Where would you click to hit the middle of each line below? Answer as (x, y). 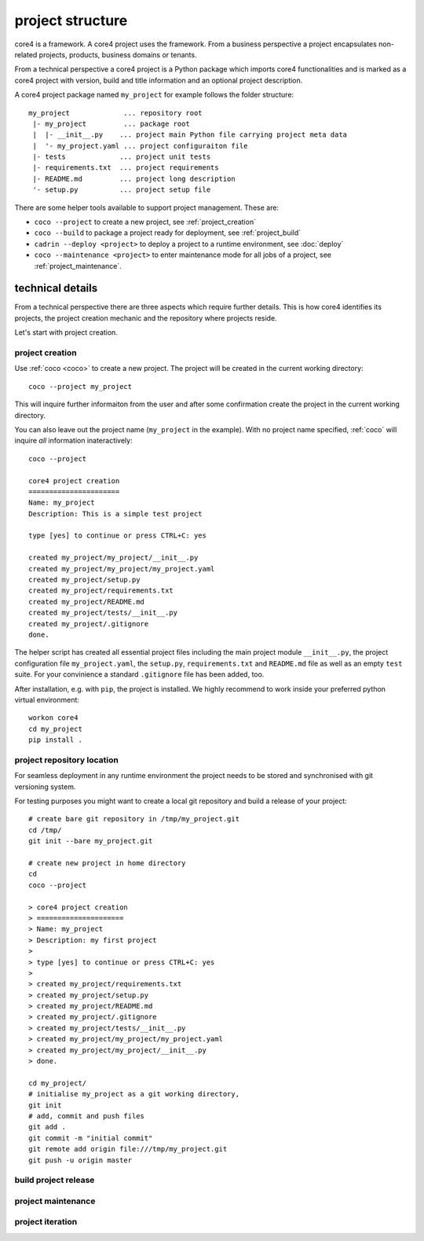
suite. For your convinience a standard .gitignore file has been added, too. (139, 674)
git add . (47, 1127)
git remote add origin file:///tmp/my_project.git (128, 1149)
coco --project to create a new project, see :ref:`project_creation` (145, 222)
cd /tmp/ (45, 830)
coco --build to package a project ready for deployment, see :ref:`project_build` (168, 233)
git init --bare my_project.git (91, 841)
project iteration (46, 1222)
